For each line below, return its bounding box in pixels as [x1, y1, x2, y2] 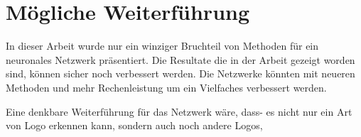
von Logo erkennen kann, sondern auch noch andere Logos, [6, 118, 263, 133]
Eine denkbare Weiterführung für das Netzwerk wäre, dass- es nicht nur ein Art [6, 104, 352, 119]
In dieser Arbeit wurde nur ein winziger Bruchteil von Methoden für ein [6, 38, 319, 53]
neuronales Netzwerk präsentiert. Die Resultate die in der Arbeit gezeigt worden [6, 52, 355, 67]
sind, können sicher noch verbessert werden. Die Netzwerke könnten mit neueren [6, 66, 355, 81]
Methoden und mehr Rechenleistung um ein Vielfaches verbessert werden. [6, 80, 327, 94]
